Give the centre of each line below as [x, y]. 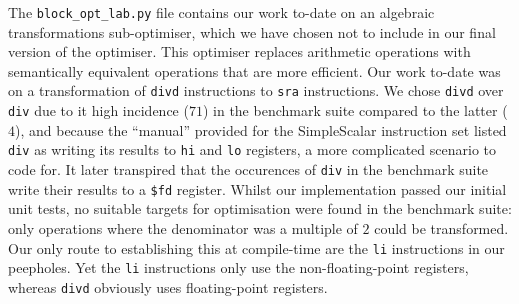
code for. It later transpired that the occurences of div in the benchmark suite [248, 169]
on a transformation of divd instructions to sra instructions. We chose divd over [256, 90]
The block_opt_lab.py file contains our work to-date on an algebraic [221, 12]
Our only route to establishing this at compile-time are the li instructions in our [256, 247]
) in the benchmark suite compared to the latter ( [355, 110]
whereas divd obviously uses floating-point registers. [168, 286]
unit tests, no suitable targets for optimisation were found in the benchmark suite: [260, 208]
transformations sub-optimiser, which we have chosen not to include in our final [252, 31]
